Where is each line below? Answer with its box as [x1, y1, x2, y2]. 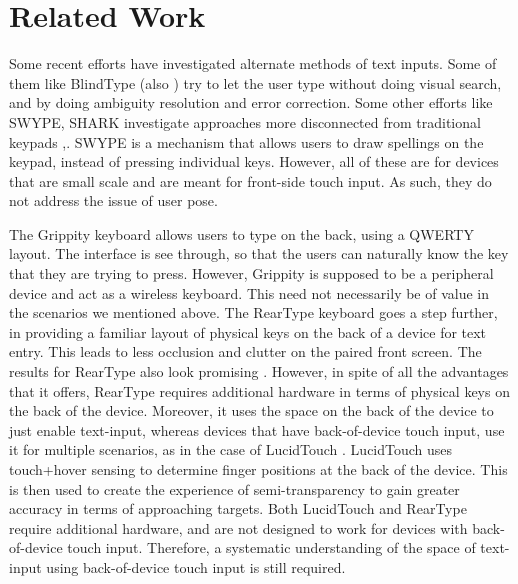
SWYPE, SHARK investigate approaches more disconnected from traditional [9, 111, 481, 132]
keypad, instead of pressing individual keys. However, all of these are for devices [9, 151, 499, 172]
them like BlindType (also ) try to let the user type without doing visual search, [9, 72, 502, 93]
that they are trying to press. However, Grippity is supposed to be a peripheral [9, 263, 494, 284]
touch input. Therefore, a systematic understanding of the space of [67, 537, 476, 558]
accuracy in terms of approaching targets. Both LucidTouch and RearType [9, 498, 467, 519]
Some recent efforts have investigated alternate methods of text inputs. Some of [9, 53, 497, 74]
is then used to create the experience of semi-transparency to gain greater [9, 478, 460, 499]
